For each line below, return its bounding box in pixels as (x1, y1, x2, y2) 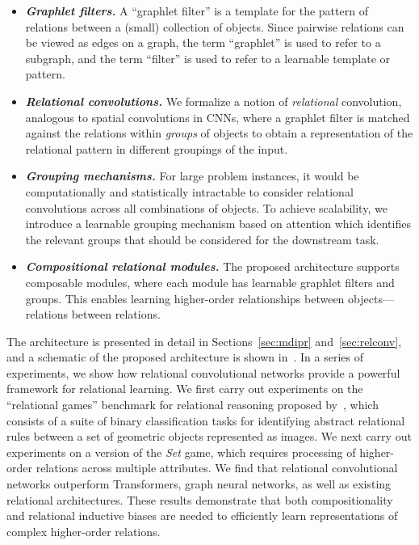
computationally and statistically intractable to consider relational (25, 183, 354, 200)
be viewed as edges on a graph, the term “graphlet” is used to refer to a (25, 34, 381, 51)
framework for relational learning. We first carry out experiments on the (6, 380, 363, 397)
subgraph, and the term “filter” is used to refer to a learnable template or (25, 49, 391, 66)
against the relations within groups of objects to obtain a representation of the (25, 125, 413, 142)
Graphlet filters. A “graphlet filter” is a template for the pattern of (25, 2, 368, 19)
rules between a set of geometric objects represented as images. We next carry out (6, 428, 412, 445)
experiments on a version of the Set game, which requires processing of (6, 443, 356, 460)
